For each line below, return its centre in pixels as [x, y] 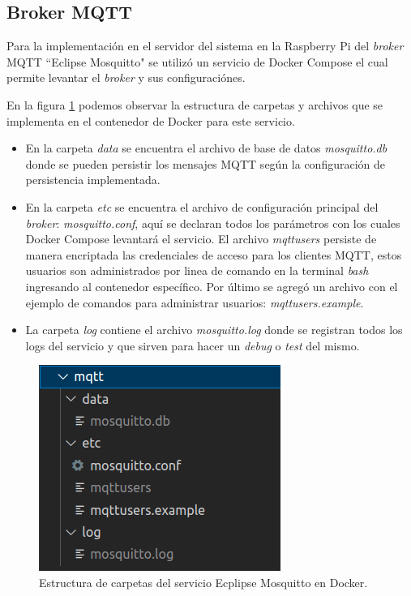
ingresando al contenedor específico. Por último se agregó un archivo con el [212, 286]
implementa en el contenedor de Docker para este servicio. [151, 120]
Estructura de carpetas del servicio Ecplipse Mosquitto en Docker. [203, 582]
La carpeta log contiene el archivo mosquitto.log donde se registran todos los [214, 330]
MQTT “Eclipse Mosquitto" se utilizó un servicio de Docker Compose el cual [197, 61]
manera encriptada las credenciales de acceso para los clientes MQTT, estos [214, 254]
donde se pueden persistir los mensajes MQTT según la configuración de [205, 163]
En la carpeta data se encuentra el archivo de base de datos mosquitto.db [206, 148]
